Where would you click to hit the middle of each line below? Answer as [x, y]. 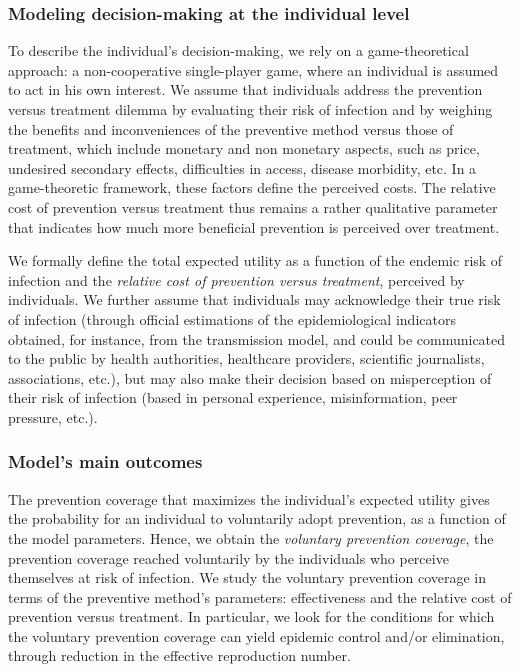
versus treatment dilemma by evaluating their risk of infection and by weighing [250, 109]
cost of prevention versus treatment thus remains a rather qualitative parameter [253, 206]
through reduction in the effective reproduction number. [179, 655]
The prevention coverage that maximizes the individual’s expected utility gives [249, 498]
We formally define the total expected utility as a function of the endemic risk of [255, 260]
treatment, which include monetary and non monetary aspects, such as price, [244, 148]
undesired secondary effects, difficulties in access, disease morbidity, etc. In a [242, 167]
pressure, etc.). [53, 416]
